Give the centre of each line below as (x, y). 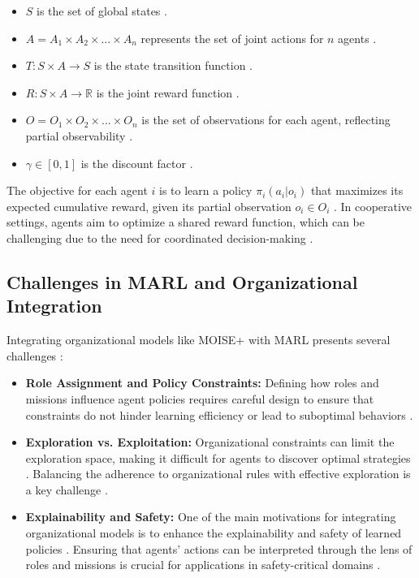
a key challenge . (67, 489)
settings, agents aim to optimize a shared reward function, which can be (186, 222)
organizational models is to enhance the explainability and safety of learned (214, 533)
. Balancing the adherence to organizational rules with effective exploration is (218, 474)
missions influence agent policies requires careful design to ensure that (200, 398)
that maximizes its (357, 190)
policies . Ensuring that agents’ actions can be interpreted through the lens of (219, 548)
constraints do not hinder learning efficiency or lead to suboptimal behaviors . (219, 414)
